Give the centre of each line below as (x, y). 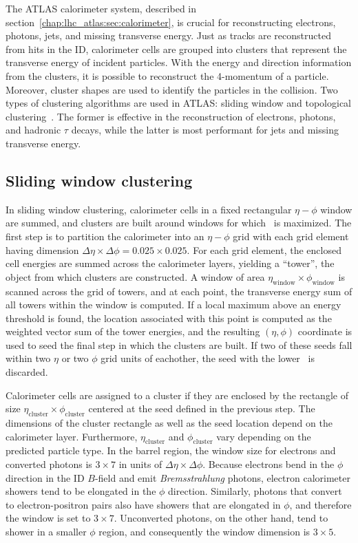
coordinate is (325, 331)
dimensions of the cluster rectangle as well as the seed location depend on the (169, 423)
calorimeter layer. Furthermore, (72, 436)
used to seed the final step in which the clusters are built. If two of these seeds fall (179, 344)
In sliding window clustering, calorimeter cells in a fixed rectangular (149, 209)
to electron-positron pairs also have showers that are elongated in (143, 504)
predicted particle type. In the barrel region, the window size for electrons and (171, 450)
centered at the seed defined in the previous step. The (202, 408)
